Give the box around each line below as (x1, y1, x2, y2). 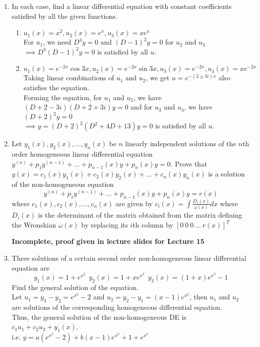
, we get (145, 72, 170, 83)
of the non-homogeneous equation (11, 179, 114, 189)
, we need (43, 37, 71, 47)
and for (130, 102, 153, 112)
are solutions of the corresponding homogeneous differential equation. (11, 302, 222, 312)
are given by (116, 198, 153, 208)
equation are (11, 262, 50, 273)
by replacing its (81, 219, 128, 230)
